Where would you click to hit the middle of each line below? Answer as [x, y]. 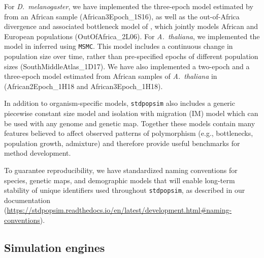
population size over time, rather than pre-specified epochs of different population [131, 56]
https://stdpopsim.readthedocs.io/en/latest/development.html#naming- [119, 210]
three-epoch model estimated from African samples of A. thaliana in [111, 76]
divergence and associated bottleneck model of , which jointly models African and [131, 26]
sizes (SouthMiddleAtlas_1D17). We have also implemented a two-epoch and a [127, 66]
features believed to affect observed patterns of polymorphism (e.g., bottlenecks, [129, 133]
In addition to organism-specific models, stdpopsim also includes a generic [120, 103]
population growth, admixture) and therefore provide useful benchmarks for [122, 143]
